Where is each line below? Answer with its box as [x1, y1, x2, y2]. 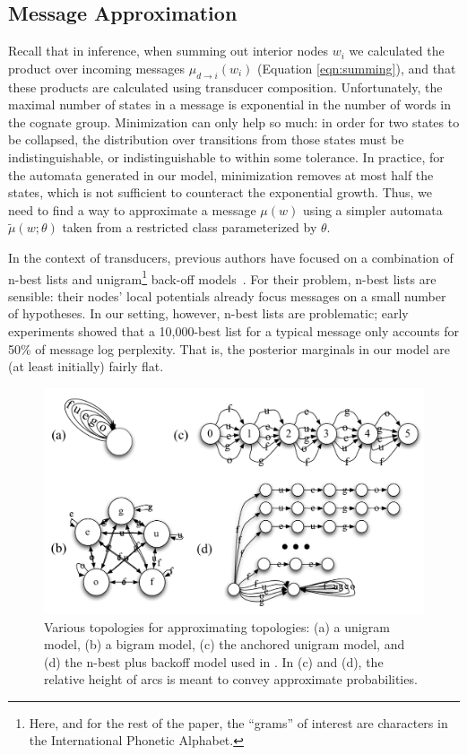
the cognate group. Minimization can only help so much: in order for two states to [8, 112, 460, 131]
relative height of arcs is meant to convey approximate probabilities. [44, 670, 418, 689]
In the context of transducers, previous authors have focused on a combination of [8, 247, 454, 266]
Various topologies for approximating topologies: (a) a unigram [44, 617, 390, 636]
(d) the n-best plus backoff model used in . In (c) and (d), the [44, 652, 384, 671]
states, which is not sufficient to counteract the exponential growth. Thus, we [8, 183, 432, 202]
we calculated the [349, 41, 445, 60]
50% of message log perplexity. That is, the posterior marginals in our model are [8, 339, 450, 358]
